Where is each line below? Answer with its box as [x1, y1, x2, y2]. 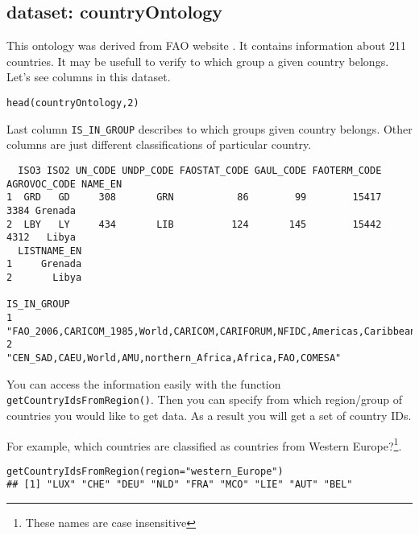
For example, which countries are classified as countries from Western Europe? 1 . [6, 434, 402, 454]
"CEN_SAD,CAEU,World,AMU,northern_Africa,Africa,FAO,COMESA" [6, 352, 342, 364]
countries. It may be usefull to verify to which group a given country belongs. [6, 52, 389, 69]
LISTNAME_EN [18, 245, 82, 257]
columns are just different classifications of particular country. [6, 136, 312, 153]
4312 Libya [6, 232, 76, 244]
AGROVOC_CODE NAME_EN [6, 178, 122, 190]
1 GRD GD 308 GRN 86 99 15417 [6, 191, 382, 204]
